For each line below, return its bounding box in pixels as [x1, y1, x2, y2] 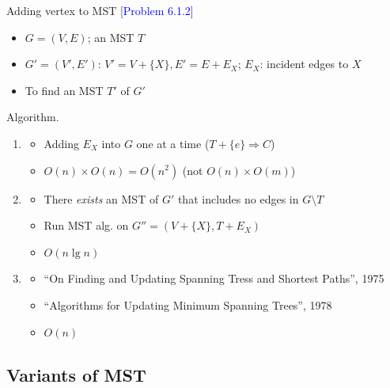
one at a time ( [136, 135, 210, 151]
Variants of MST [6, 362, 146, 386]
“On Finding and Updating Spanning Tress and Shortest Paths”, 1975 [44, 270, 384, 287]
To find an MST [25, 82, 104, 98]
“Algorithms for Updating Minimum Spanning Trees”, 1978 [44, 296, 332, 313]
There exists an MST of [44, 190, 159, 207]
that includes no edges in [177, 190, 299, 207]
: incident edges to [259, 55, 349, 72]
